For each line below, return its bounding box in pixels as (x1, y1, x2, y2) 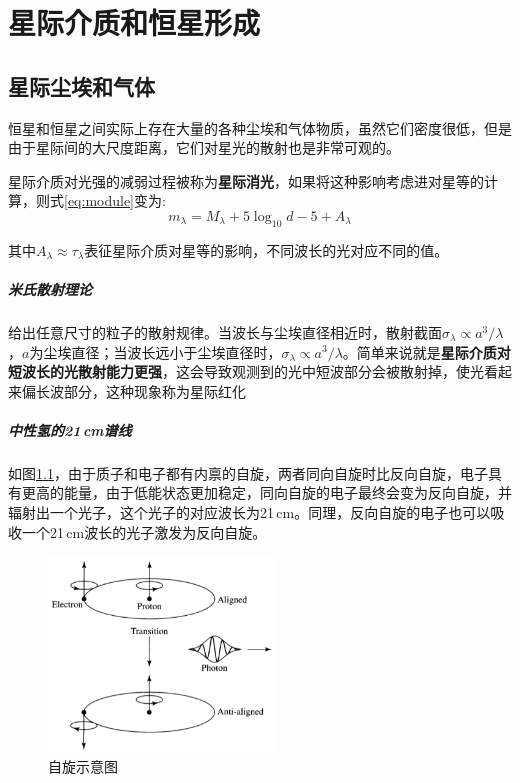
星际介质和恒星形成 (8, 2, 261, 43)
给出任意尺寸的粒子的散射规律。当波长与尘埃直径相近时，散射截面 (8, 321, 442, 342)
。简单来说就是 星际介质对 (342, 341, 511, 362)
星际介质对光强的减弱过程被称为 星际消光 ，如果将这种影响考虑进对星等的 (8, 170, 484, 191)
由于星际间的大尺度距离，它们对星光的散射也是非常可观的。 (8, 137, 400, 158)
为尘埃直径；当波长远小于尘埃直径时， (29, 341, 282, 362)
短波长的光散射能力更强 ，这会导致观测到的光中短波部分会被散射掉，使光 (8, 361, 484, 382)
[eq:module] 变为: (64, 190, 166, 211)
